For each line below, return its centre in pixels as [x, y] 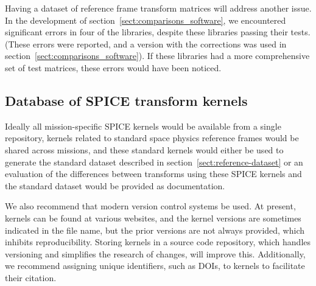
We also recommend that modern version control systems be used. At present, [150, 206]
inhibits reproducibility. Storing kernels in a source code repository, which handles [158, 242]
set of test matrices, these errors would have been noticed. [113, 67]
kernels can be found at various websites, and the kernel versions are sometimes [153, 218]
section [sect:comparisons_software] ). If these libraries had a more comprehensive [157, 56]
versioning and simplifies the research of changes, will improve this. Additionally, [155, 253]
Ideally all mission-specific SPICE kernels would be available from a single [143, 126]
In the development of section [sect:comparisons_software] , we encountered [146, 20]
